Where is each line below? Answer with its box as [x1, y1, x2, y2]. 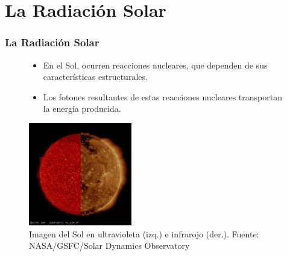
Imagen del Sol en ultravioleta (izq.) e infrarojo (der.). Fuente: [29, 227, 259, 240]
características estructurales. [43, 70, 148, 83]
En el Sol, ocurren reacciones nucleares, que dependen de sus [43, 58, 268, 71]
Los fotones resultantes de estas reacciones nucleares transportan [43, 90, 282, 103]
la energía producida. [43, 102, 121, 115]
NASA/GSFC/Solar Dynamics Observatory [29, 239, 190, 252]
